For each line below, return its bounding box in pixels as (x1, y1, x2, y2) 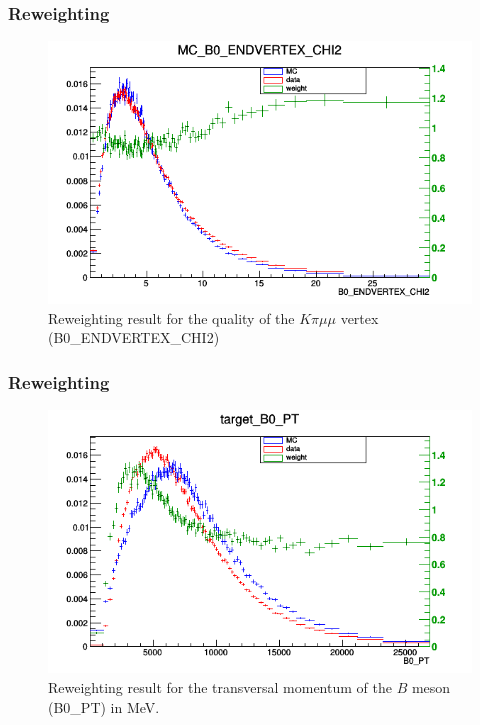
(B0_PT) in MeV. (48, 696, 160, 717)
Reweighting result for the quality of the (48, 307, 295, 328)
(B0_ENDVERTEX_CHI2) (48, 327, 220, 348)
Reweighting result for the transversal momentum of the (48, 676, 392, 697)
